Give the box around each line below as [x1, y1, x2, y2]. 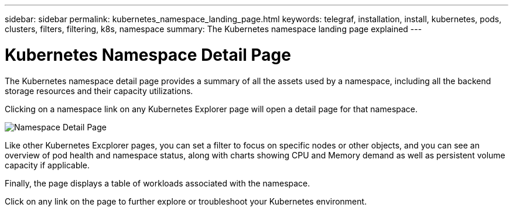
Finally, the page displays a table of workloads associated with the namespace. [5, 178, 310, 188]
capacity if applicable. [5, 160, 90, 170]
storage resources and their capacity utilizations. [5, 85, 193, 96]
